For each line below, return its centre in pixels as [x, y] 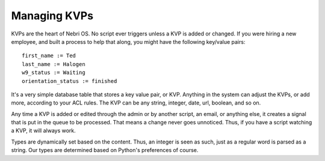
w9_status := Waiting [54, 73]
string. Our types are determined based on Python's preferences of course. [105, 150]
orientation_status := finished [70, 81]
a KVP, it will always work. [44, 131]
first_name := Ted [49, 56]
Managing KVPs [52, 16]
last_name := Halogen [54, 64]
